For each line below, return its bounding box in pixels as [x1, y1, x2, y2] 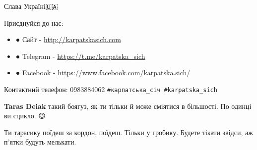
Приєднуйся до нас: [4, 17, 64, 28]
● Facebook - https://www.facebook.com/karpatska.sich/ [15, 67, 191, 78]
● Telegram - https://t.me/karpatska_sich [15, 50, 145, 61]
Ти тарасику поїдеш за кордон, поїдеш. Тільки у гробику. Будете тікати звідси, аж [4, 127, 253, 137]
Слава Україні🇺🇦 [4, 1, 58, 11]
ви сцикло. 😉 [4, 110, 46, 121]
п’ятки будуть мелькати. [4, 137, 76, 147]
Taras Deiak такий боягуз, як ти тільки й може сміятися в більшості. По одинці [4, 100, 252, 111]
